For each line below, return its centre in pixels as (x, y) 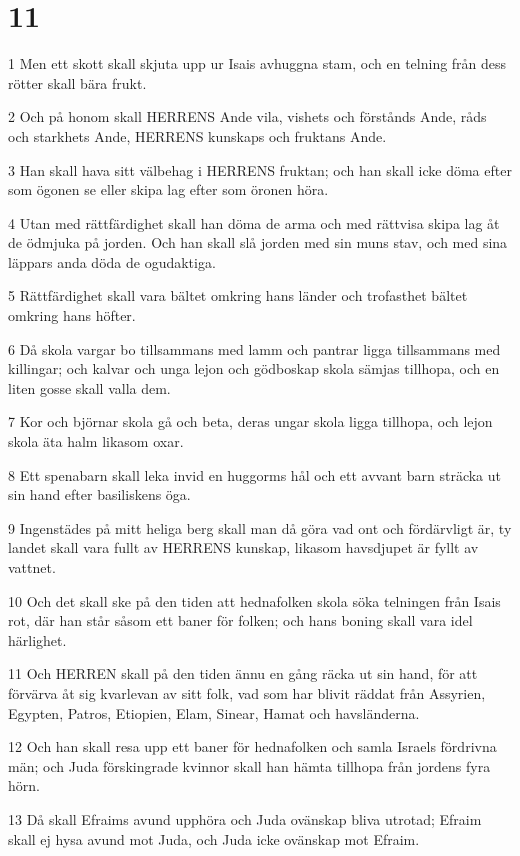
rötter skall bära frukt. (77, 82)
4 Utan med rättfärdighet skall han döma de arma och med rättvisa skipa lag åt (254, 222)
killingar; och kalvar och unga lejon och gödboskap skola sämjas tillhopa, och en (254, 368)
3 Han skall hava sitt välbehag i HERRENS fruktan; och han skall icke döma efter (260, 169)
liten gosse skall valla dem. (89, 387)
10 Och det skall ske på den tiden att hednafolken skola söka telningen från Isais (254, 600)
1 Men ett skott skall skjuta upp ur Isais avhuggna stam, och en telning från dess (257, 63)
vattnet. (32, 567)
